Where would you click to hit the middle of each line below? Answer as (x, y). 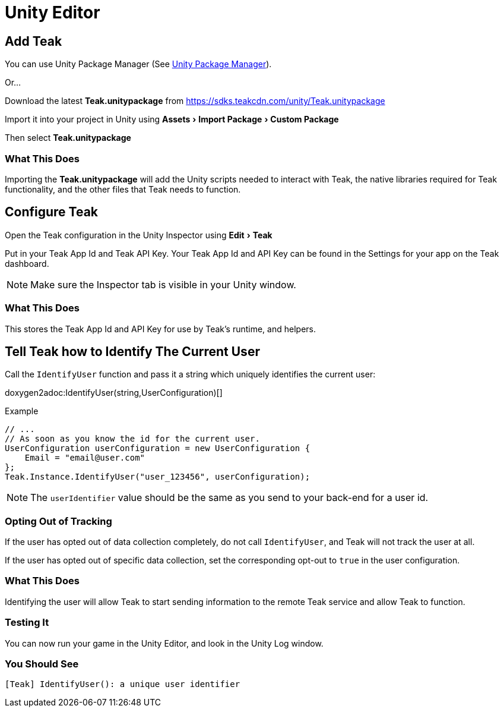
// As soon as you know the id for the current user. (132, 439)
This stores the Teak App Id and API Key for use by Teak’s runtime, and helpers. (160, 329)
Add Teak (34, 41)
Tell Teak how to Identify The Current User (132, 351)
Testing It (27, 623)
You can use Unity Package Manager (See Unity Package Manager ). (138, 64)
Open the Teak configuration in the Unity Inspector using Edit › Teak (139, 235)
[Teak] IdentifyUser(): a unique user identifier (123, 684)
